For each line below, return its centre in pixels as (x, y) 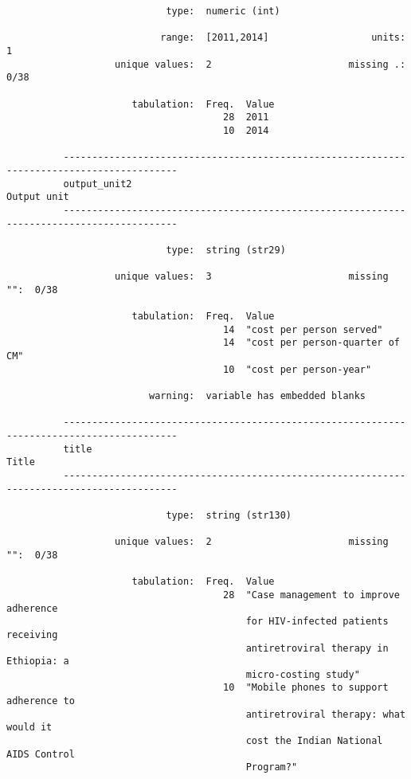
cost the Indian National (314, 741)
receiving (32, 634)
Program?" (272, 767)
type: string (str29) (226, 250)
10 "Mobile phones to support (306, 688)
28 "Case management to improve (311, 595)
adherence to (41, 701)
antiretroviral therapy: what (326, 714)
